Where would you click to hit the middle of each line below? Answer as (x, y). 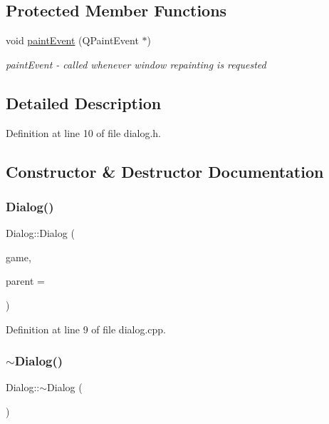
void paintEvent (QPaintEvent (72, 40)
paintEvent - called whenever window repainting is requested (136, 64)
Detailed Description (84, 102)
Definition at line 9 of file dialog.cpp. (86, 329)
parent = (25, 281)
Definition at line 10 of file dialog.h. (84, 132)
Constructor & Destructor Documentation (165, 171)
